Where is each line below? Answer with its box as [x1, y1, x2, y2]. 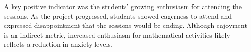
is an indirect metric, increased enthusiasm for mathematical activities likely [4, 29, 230, 39]
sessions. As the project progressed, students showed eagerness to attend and [4, 11, 232, 21]
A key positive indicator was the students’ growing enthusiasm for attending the [4, 1, 242, 11]
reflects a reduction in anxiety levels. [4, 39, 112, 49]
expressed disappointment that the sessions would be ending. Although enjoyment [4, 20, 247, 30]
